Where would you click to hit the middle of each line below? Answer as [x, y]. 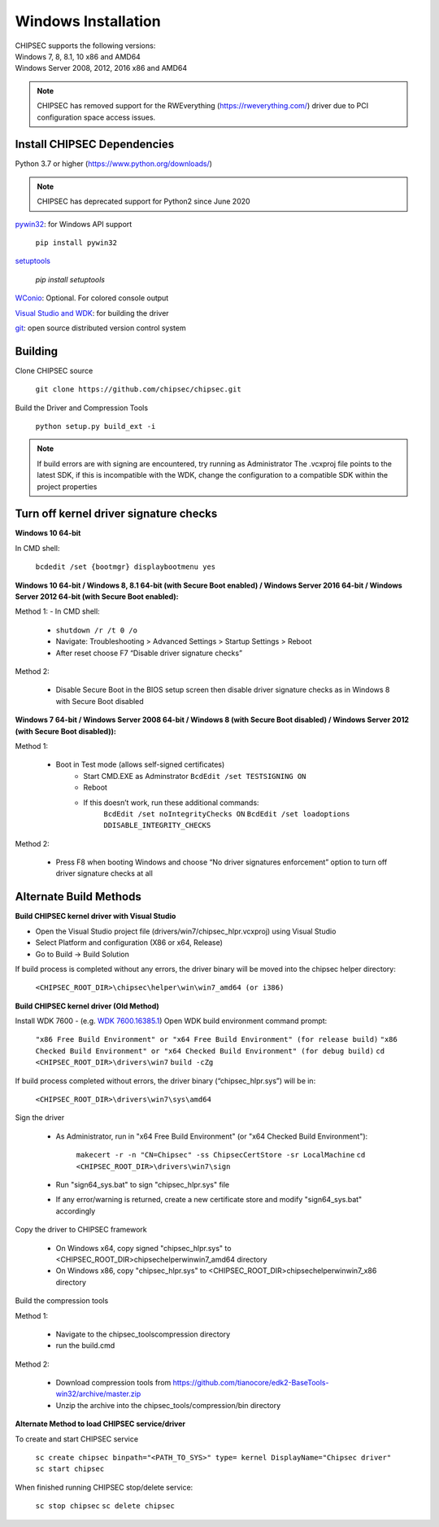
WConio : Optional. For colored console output [92, 298]
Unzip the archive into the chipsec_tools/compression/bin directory [168, 1405]
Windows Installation [88, 21]
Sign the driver [40, 1118]
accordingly [76, 1211]
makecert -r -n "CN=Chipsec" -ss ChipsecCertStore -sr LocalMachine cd [221, 1155]
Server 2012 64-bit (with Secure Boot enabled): [97, 597]
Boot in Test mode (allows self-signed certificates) [140, 764]
